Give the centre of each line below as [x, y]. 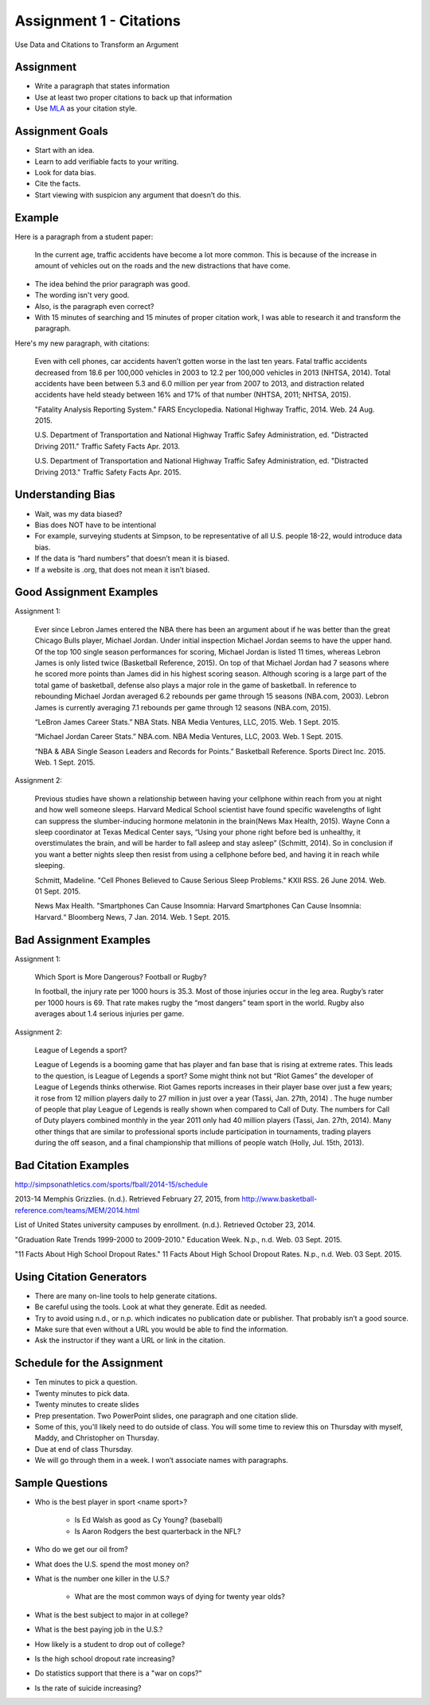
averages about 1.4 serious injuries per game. [109, 1014]
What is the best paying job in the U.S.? [99, 1629]
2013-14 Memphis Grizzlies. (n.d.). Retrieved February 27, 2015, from [127, 1199]
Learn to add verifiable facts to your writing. [107, 161]
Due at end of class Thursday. [84, 1449]
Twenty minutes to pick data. [82, 1393]
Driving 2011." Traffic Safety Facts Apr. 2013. [107, 446]
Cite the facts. [58, 184]
